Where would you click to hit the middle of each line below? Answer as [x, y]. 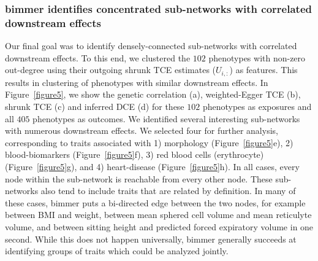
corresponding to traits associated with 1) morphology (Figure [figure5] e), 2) [149, 142]
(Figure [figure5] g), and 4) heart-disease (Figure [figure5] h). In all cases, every [152, 166]
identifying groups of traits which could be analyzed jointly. [117, 251]
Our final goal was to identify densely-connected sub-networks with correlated [151, 46]
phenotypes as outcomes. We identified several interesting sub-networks [166, 118]
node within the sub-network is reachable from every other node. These [139, 178]
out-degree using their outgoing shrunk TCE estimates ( [111, 70]
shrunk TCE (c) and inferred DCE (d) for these [95, 106]
